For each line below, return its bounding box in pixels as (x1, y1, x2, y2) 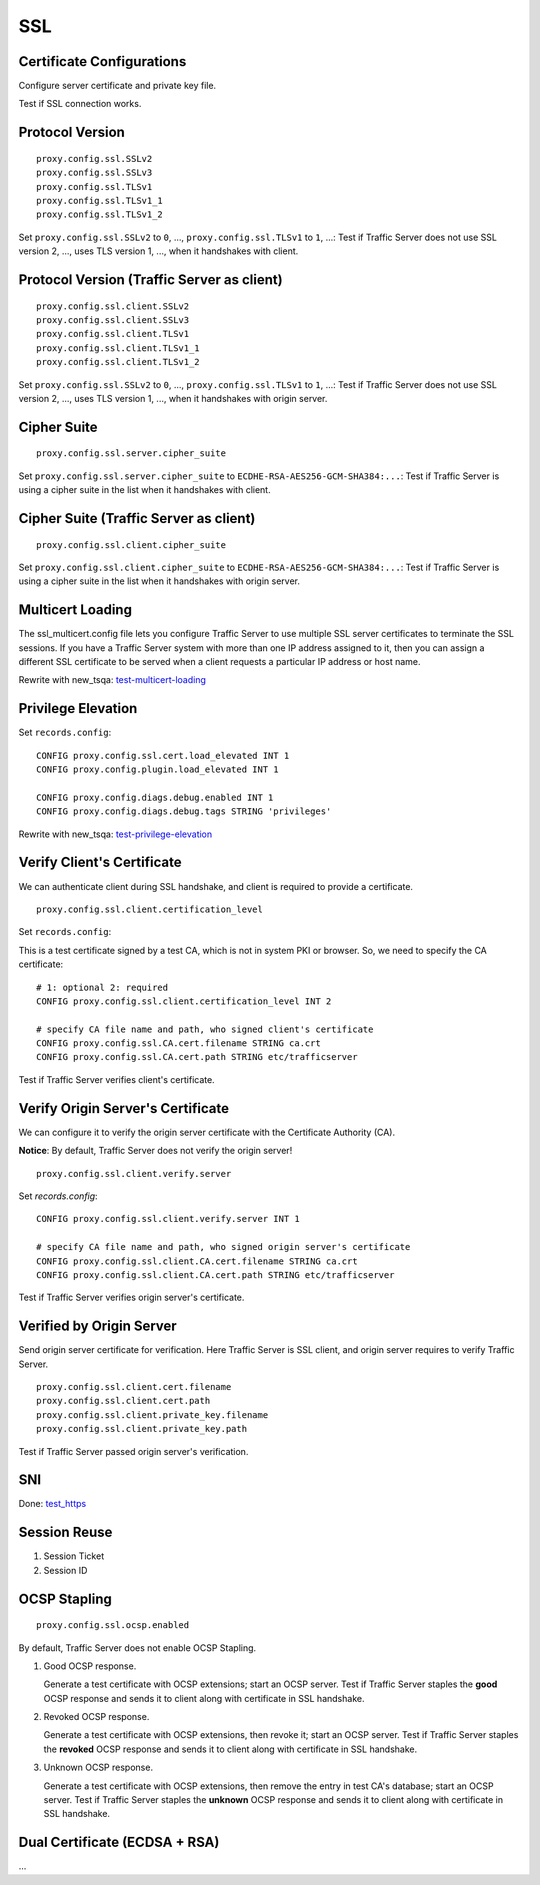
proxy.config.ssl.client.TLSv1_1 (36, 342, 200, 354)
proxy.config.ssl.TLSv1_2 (36, 209, 164, 220)
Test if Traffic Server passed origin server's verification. (18, 1445, 249, 1457)
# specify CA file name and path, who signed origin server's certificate (36, 1241, 411, 1253)
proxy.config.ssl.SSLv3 (36, 167, 153, 179)
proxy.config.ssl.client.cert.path (36, 1395, 211, 1407)
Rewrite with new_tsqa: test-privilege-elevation (18, 828, 213, 840)
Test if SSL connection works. (18, 98, 142, 110)
